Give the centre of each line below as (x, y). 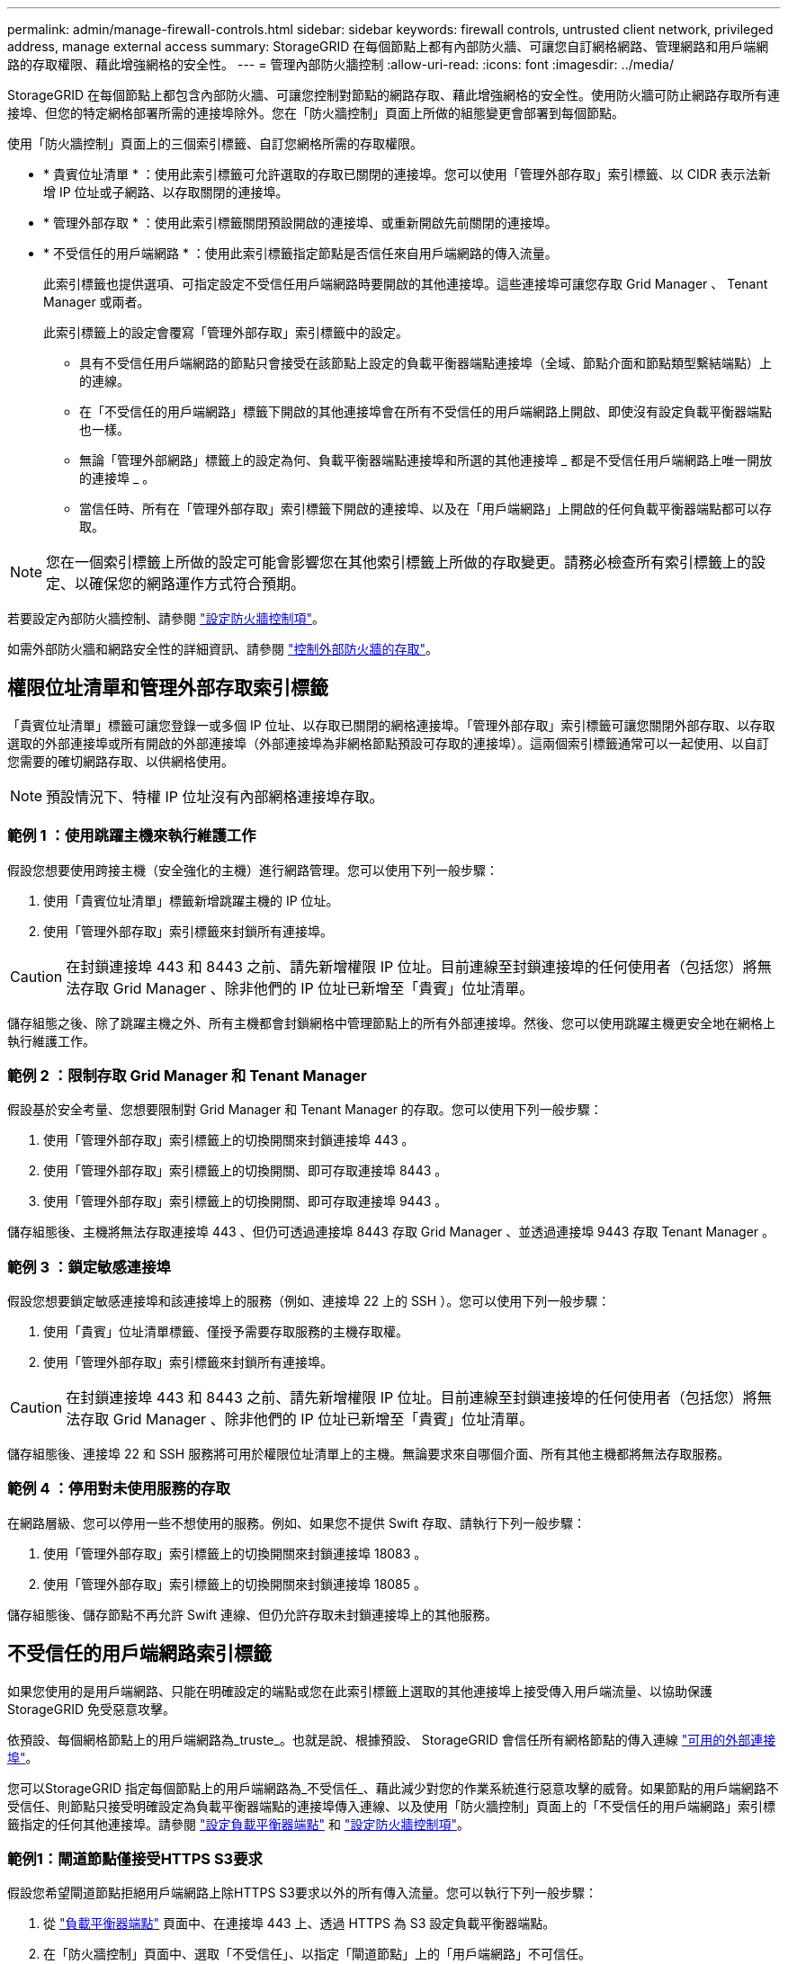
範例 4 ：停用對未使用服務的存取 (119, 1489)
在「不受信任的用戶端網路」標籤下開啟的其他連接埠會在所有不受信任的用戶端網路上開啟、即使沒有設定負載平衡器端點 (425, 411)
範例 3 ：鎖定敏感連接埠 (89, 1267)
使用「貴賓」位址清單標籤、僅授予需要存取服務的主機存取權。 (226, 1332)
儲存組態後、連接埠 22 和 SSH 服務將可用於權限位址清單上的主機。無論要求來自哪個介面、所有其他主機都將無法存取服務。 (369, 1454)
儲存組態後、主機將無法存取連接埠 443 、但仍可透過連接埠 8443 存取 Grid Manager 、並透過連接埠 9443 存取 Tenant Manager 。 (391, 1232)
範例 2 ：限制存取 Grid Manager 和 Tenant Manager (187, 1075)
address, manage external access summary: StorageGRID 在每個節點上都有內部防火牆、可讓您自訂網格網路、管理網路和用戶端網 (388, 46)
